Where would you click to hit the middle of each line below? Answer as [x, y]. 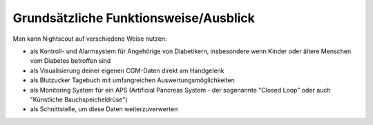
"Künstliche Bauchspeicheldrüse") [79, 99]
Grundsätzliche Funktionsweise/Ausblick [134, 18]
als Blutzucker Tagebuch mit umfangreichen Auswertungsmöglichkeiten [132, 80]
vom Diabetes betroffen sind [70, 61]
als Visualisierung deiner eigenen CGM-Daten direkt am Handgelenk [127, 70]
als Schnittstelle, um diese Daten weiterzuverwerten [104, 109]
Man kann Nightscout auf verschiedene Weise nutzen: [90, 39]
